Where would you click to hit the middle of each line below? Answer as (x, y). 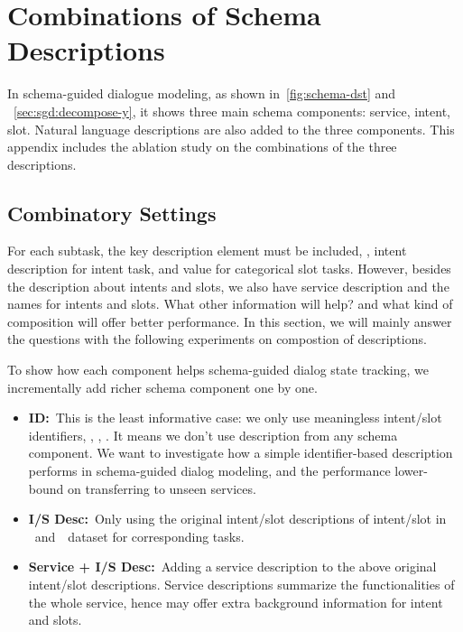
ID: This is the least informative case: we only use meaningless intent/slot (235, 418)
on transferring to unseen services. (162, 488)
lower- (411, 471)
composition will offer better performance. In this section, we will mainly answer (230, 321)
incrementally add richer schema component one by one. (162, 387)
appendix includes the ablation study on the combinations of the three (202, 147)
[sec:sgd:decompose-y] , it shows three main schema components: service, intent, (232, 111)
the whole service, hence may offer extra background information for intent (236, 602)
